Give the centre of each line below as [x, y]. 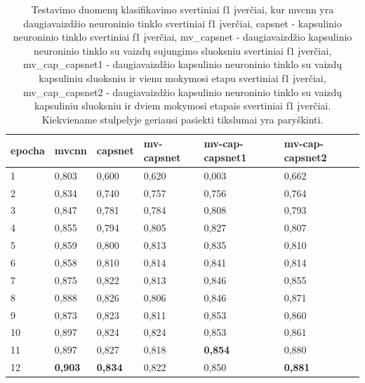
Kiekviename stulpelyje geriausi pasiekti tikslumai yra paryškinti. [182, 119]
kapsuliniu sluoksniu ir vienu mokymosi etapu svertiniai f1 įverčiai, [182, 78]
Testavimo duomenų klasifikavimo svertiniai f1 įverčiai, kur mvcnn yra [182, 9]
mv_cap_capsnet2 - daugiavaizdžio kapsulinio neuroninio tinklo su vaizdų [182, 92]
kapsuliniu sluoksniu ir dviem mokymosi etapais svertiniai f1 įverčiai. [182, 106]
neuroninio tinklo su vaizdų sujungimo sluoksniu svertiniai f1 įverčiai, [182, 50]
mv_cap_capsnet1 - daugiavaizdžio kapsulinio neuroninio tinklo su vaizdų [182, 64]
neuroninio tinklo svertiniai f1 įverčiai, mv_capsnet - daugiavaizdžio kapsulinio [182, 37]
